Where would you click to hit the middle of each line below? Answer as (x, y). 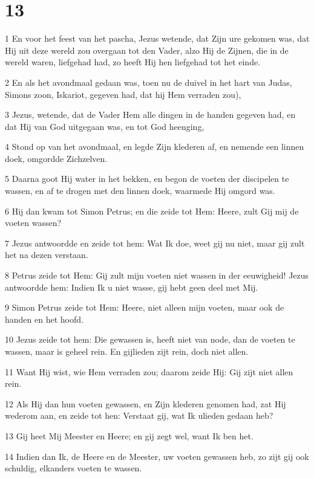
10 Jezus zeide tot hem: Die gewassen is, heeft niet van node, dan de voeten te (150, 339)
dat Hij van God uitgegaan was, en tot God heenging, (105, 126)
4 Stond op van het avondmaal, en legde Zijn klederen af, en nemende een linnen (155, 147)
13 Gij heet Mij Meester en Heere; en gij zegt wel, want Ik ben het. (129, 435)
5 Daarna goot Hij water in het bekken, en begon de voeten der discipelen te (147, 179)
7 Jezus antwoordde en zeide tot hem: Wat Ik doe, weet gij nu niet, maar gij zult (155, 243)
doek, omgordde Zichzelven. (56, 158)
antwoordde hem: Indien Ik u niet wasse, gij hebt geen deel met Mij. (132, 287)
